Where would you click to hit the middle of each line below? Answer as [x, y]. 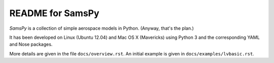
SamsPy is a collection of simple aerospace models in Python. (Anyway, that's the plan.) [101, 28]
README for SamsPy [54, 13]
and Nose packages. [31, 44]
